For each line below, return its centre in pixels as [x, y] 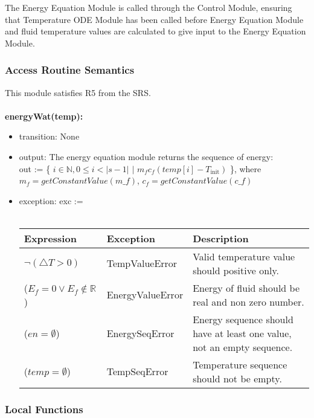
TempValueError [142, 263]
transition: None [49, 136]
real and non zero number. [248, 301]
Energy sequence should [243, 319]
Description [221, 238]
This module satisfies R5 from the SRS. [78, 92]
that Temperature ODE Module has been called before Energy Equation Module [154, 19]
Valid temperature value [244, 256]
